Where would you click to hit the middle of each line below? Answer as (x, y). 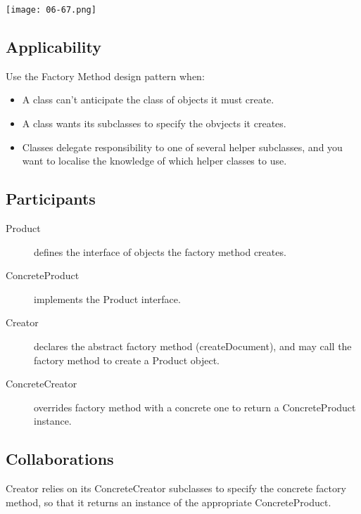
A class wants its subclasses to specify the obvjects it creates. (154, 123)
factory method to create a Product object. (127, 360)
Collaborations (60, 459)
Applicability (53, 47)
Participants (51, 199)
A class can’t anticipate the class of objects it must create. (148, 99)
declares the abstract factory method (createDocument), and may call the (193, 346)
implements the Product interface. (107, 298)
